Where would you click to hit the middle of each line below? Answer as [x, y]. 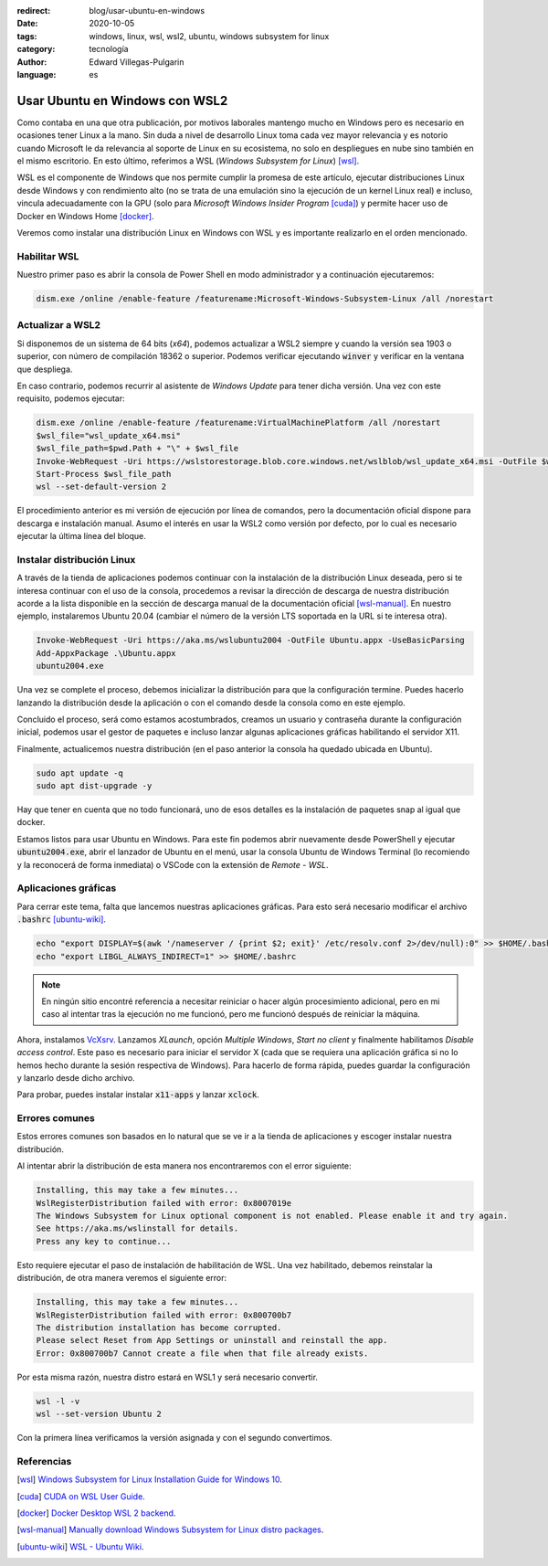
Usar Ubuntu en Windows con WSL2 [122, 101]
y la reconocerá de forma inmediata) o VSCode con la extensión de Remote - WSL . [173, 864]
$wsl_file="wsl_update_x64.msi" [109, 435]
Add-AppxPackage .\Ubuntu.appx [106, 653]
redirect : [34, 11]
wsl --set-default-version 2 [101, 487]
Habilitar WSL [48, 256]
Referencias [44, 1461]
